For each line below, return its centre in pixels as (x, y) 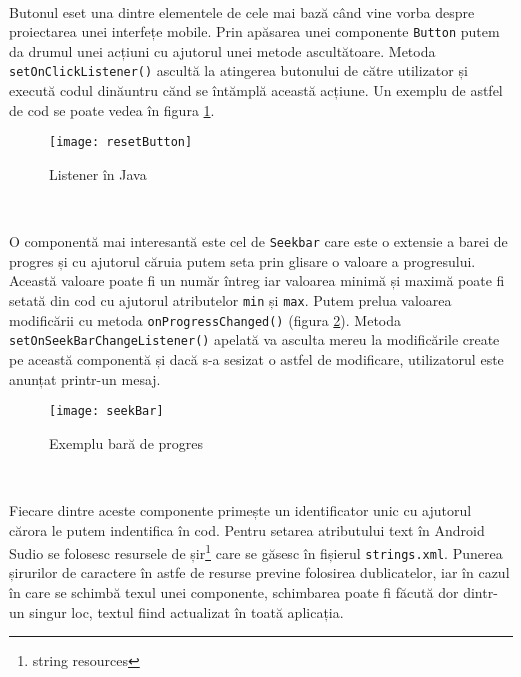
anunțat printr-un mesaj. (85, 378)
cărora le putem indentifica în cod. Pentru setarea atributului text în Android (247, 529)
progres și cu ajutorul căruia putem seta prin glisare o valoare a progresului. (242, 260)
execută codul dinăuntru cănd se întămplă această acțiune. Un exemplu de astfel (256, 90)
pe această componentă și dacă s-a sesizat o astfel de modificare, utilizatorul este (256, 358)
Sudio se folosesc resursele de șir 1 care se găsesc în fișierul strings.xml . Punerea (256, 551)
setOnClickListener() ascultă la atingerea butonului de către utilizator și (238, 70)
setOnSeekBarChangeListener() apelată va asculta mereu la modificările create (254, 339)
